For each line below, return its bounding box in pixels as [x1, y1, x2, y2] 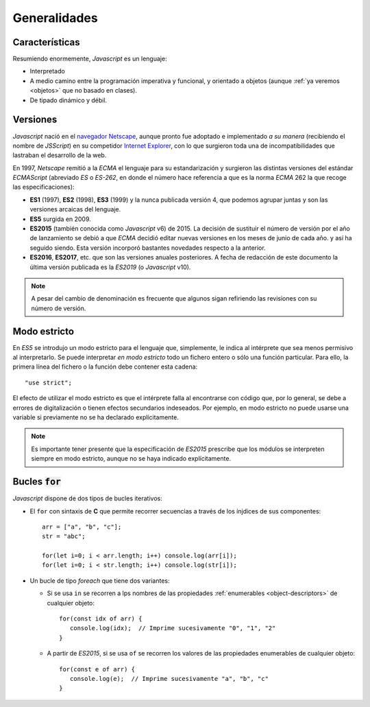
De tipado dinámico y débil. [29, 96, 108, 104]
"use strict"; [25, 378, 72, 386]
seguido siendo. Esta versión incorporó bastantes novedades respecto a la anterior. [29, 244, 267, 252]
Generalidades [12, 10, 99, 25]
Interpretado [29, 67, 65, 76]
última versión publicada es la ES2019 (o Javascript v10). [29, 263, 191, 271]
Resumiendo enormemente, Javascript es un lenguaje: [12, 55, 167, 63]
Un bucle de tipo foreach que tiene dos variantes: [29, 577, 171, 585]
